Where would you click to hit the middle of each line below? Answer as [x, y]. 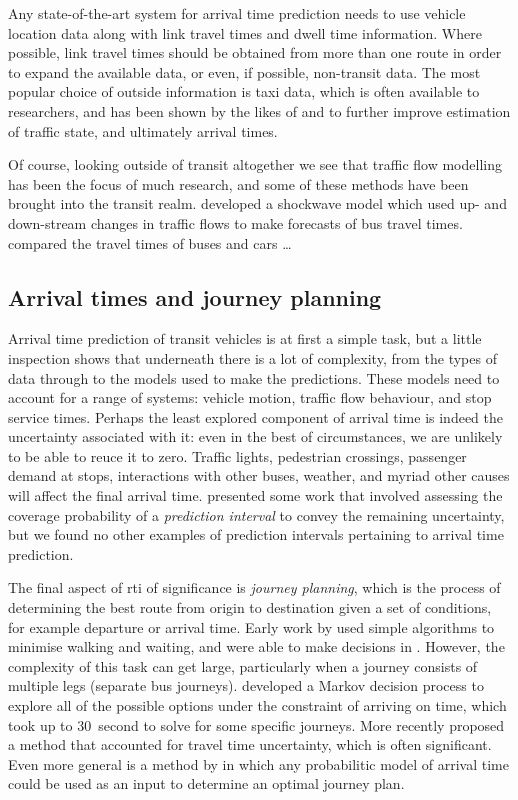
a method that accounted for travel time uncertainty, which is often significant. [250, 744]
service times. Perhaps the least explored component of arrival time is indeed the [256, 416]
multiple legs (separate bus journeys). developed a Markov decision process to [246, 685]
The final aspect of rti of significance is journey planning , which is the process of [254, 587]
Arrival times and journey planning [195, 296]
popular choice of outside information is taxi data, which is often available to [244, 91]
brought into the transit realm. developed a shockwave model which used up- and [257, 203]
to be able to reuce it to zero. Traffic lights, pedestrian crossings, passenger [237, 455]
